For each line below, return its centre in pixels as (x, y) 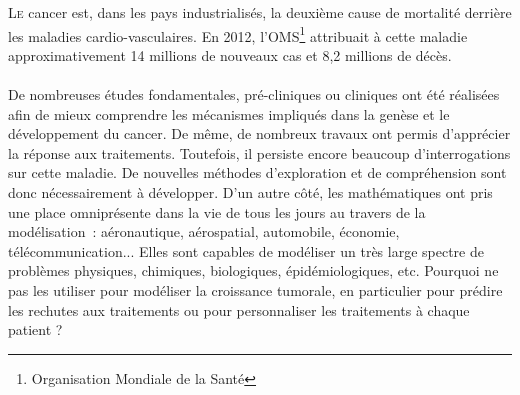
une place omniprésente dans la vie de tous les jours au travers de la (217, 211)
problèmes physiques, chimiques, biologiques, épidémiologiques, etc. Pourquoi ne (253, 270)
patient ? (35, 329)
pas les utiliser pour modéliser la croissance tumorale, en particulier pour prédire (255, 289)
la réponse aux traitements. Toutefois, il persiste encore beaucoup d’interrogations (259, 152)
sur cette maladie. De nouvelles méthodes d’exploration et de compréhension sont (257, 172)
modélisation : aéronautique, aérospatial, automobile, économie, (204, 231)
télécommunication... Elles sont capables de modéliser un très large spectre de (246, 250)
